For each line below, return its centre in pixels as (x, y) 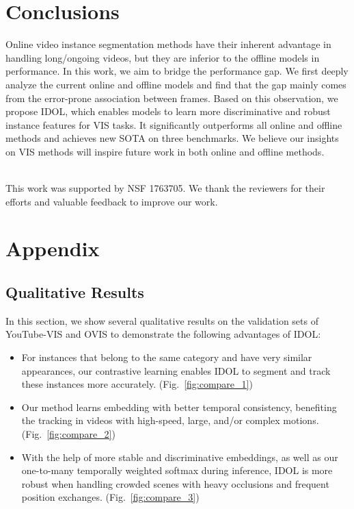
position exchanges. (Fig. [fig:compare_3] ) (110, 497)
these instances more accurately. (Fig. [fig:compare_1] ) (137, 384)
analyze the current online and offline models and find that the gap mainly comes (176, 84)
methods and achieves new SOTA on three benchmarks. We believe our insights (172, 138)
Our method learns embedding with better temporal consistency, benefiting (179, 407)
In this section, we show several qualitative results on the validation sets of (162, 320)
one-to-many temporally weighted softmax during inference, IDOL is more (177, 470)
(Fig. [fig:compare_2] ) (68, 433)
